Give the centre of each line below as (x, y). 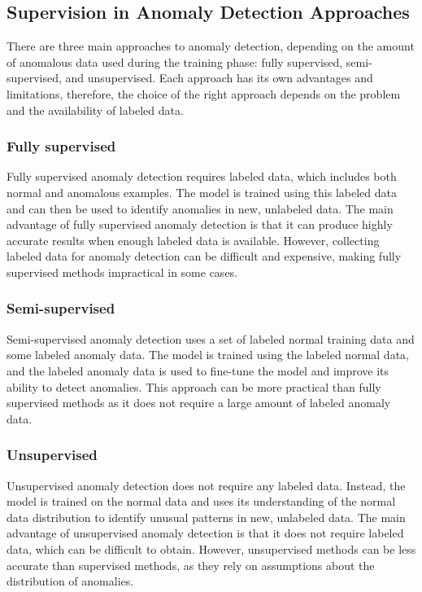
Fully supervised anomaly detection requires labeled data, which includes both (202, 176)
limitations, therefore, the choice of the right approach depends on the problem (204, 93)
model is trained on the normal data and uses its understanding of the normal (201, 501)
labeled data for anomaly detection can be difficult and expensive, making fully (204, 256)
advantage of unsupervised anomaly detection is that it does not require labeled (205, 533)
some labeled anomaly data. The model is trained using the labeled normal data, (208, 355)
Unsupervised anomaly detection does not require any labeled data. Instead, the (206, 485)
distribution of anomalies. (70, 581)
